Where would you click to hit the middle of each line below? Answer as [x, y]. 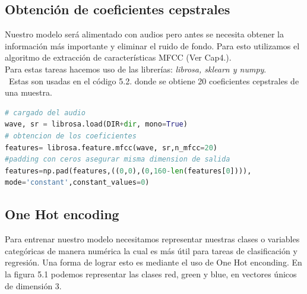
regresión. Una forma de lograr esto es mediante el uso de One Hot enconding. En [153, 262]
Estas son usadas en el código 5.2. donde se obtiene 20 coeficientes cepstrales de [154, 80]
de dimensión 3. [33, 285]
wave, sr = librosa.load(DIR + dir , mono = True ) [96, 124]
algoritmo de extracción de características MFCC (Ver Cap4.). [118, 57]
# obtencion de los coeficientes [71, 136]
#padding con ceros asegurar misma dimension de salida [118, 159]
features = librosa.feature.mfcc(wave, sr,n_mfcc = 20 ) [111, 148]
